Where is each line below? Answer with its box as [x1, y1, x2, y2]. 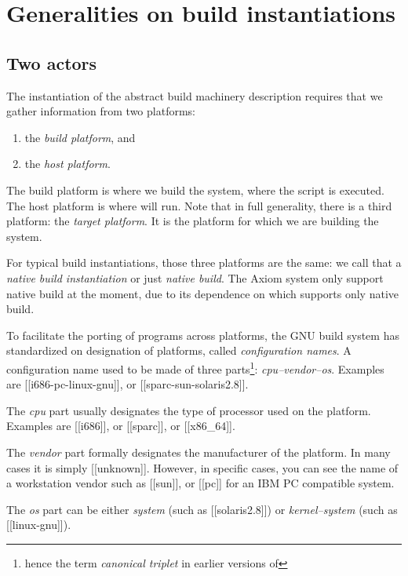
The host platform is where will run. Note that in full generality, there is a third [6, 197, 392, 213]
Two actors [6, 50, 97, 75]
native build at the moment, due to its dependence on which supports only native [6, 285, 399, 301]
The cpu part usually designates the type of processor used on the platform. [6, 402, 371, 418]
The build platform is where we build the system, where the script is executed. [6, 181, 384, 198]
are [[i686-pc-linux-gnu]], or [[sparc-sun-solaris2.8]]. [6, 376, 249, 392]
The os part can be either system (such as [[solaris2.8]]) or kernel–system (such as [6, 501, 398, 517]
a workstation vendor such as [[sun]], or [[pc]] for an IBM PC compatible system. [6, 475, 395, 491]
